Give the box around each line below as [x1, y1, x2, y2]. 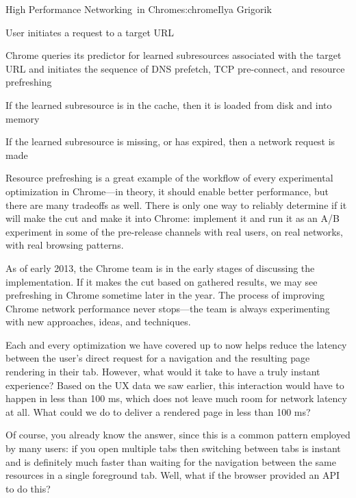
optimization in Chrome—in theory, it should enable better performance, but [5, 184, 329, 198]
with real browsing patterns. [5, 238, 124, 252]
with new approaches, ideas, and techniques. [5, 314, 191, 329]
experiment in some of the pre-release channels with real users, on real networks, [5, 224, 344, 238]
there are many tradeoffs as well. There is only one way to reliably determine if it [5, 197, 347, 212]
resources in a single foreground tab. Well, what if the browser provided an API [5, 468, 340, 482]
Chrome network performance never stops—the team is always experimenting [5, 301, 330, 315]
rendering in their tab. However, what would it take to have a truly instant [5, 364, 320, 379]
